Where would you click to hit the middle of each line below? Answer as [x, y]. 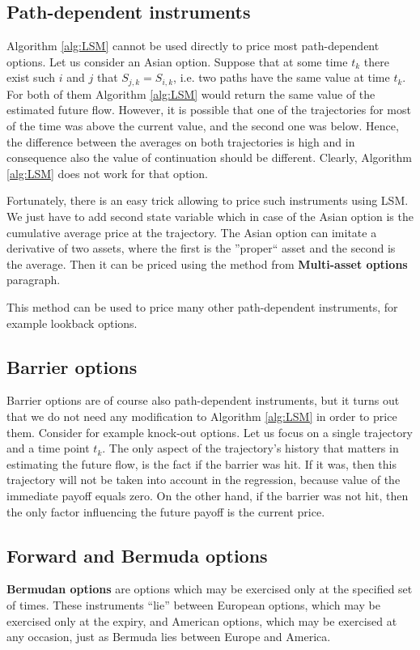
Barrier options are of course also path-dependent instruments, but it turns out [203, 400]
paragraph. [34, 280]
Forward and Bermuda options [137, 555]
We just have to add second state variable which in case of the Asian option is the [210, 216]
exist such [31, 77]
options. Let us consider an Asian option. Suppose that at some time [177, 61]
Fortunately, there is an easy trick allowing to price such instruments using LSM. [208, 200]
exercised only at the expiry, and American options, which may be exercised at [202, 620]
